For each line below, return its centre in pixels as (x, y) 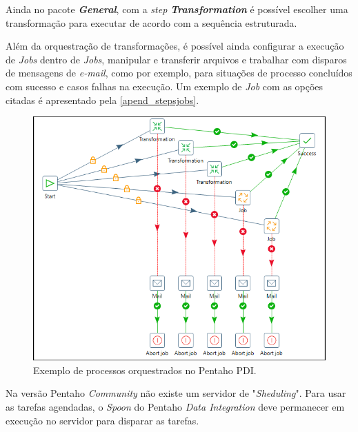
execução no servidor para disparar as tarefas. (102, 420)
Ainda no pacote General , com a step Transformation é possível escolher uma (177, 9)
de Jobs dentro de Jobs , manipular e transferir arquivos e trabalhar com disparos (176, 59)
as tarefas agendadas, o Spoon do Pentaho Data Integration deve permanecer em (175, 407)
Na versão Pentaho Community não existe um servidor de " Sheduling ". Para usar (176, 393)
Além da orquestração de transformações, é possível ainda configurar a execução (175, 46)
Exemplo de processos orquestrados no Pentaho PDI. (145, 370)
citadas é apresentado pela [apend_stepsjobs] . (102, 100)
